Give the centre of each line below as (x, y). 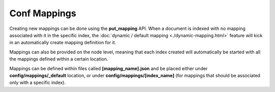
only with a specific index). (38, 83)
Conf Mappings (43, 13)
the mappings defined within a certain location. (59, 59)
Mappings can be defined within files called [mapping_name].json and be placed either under (108, 68)
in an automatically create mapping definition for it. (63, 43)
